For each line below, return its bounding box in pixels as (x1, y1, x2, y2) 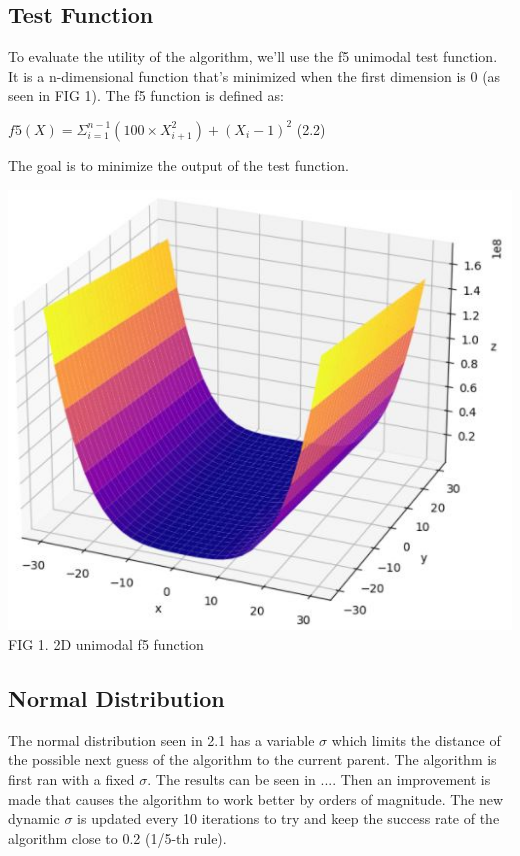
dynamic (8, 808, 60, 829)
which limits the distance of (331, 729, 501, 750)
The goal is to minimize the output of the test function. (8, 154, 349, 175)
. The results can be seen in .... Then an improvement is (147, 768, 491, 789)
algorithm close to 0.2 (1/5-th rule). (8, 827, 227, 848)
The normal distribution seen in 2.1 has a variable (8, 729, 315, 750)
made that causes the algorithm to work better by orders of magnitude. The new (8, 788, 504, 809)
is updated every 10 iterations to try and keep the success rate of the (77, 808, 500, 829)
